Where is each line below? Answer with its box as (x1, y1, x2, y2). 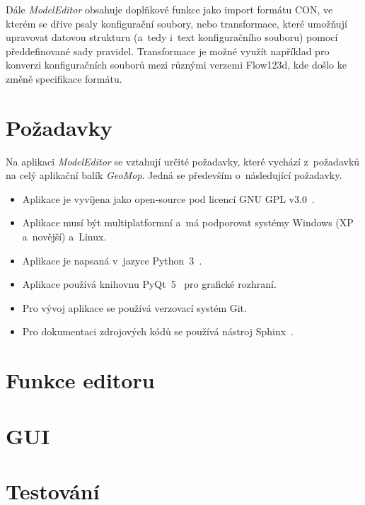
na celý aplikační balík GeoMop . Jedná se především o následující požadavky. (6, 168, 342, 182)
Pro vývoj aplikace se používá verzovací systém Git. (22, 300, 247, 315)
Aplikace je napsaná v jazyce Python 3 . (22, 253, 202, 267)
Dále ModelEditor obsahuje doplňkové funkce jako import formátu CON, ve (6, 2, 333, 16)
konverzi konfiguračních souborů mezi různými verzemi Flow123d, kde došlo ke (6, 57, 347, 72)
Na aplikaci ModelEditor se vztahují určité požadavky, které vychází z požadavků (6, 153, 360, 168)
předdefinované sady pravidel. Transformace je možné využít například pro (6, 43, 330, 58)
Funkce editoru (6, 366, 155, 395)
